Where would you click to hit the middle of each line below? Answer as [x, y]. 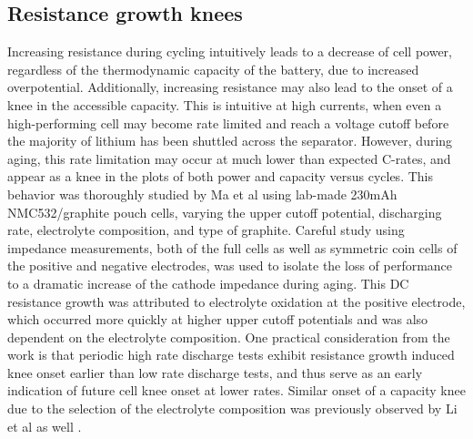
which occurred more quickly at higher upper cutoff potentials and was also [218, 319]
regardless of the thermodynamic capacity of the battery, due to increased [213, 69]
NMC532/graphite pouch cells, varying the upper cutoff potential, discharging [225, 212]
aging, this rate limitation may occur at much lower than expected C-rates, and [229, 158]
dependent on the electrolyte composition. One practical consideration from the [229, 337]
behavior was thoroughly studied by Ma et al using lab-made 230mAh [202, 194]
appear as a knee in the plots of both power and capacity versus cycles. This [220, 176]
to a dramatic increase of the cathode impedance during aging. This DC [208, 283]
